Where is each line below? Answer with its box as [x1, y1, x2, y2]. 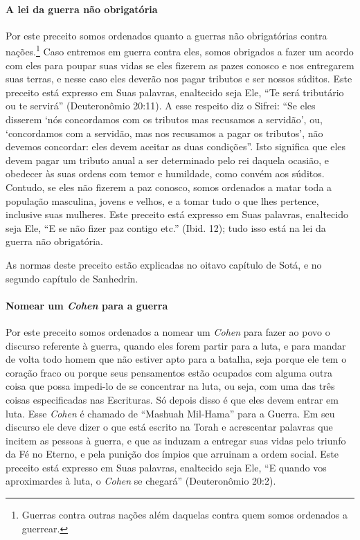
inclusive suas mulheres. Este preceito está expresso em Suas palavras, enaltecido [6, 207, 348, 222]
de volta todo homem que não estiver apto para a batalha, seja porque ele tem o [6, 352, 347, 366]
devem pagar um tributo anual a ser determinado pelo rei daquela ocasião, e [6, 152, 330, 167]
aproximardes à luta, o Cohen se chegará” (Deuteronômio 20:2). [6, 474, 276, 488]
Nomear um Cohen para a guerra [6, 298, 168, 312]
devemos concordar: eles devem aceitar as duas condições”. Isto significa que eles [6, 139, 346, 154]
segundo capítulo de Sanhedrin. [6, 271, 138, 285]
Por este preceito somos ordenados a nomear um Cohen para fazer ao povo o [6, 324, 330, 339]
